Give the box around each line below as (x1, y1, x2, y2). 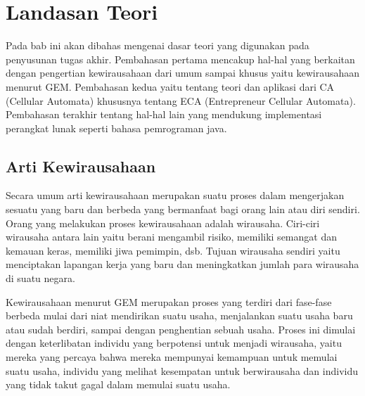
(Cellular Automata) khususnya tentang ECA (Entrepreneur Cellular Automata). (6, 93, 356, 108)
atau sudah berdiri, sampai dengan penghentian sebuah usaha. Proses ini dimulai (6, 321, 356, 336)
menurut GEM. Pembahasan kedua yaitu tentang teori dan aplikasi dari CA (6, 79, 335, 94)
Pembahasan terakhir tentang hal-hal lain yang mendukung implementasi (6, 107, 322, 122)
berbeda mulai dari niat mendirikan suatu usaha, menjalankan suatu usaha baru (6, 308, 353, 323)
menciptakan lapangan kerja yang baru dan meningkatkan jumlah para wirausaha (6, 257, 359, 272)
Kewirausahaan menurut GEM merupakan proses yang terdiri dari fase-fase (6, 294, 332, 309)
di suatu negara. (6, 271, 75, 286)
